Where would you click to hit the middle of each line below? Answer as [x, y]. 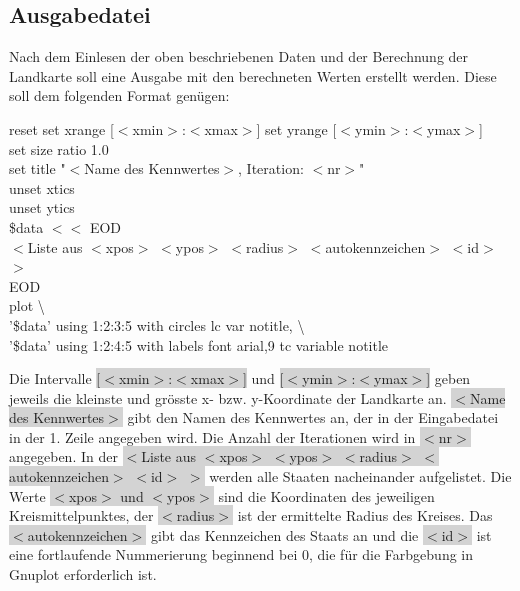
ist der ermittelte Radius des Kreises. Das [365, 515]
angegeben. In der [63, 456]
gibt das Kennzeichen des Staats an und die [284, 534]
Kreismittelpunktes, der [81, 515]
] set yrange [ [296, 128]
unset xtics [42, 187]
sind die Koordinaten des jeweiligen [326, 495]
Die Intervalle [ [55, 378]
